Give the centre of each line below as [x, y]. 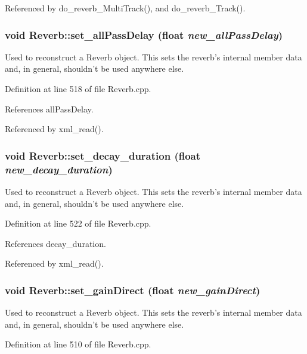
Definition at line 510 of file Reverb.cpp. [78, 344]
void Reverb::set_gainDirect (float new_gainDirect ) [133, 290]
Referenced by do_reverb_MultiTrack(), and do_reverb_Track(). [125, 8]
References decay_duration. [55, 243]
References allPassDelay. [49, 109]
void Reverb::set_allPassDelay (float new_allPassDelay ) [144, 34]
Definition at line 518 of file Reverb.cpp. [78, 89]
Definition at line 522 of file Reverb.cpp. [78, 223]
